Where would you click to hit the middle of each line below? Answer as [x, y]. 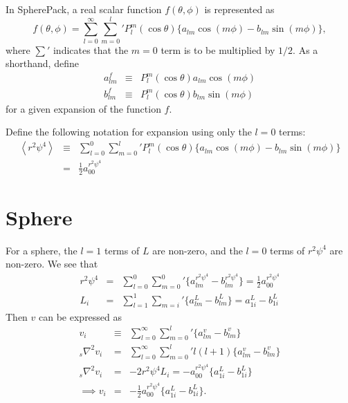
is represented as [239, 9]
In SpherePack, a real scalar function [84, 9]
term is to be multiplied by [218, 49]
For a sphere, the [42, 250]
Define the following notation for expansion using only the [129, 132]
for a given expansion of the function [83, 108]
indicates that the [91, 49]
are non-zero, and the [198, 250]
